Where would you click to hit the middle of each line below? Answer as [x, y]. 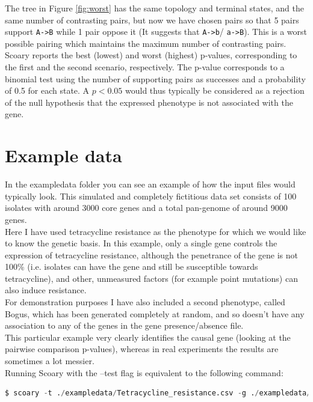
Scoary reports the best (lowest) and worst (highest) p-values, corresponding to [151, 55]
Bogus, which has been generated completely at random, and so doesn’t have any [155, 313]
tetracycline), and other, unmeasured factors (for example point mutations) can [151, 278]
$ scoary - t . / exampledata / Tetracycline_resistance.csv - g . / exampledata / [158, 393]
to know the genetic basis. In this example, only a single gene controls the [141, 243]
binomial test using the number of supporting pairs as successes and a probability [155, 78]
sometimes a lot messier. [50, 361]
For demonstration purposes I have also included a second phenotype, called [145, 302]
